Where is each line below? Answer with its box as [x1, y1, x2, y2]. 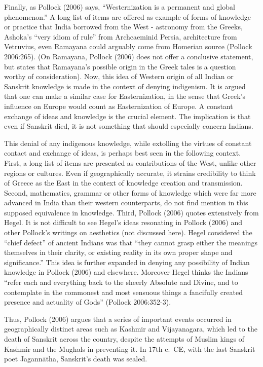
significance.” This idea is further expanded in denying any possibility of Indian [4, 256, 250, 267]
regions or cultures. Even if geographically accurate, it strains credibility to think [4, 167, 256, 178]
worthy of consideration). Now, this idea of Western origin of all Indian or [4, 71, 234, 82]
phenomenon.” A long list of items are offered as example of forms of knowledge [4, 11, 251, 22]
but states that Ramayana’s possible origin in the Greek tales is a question [4, 61, 236, 71]
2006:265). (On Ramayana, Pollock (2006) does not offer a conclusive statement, [4, 51, 253, 61]
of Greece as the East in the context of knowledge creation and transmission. [4, 177, 243, 188]
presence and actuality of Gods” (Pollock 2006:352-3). [4, 297, 171, 307]
